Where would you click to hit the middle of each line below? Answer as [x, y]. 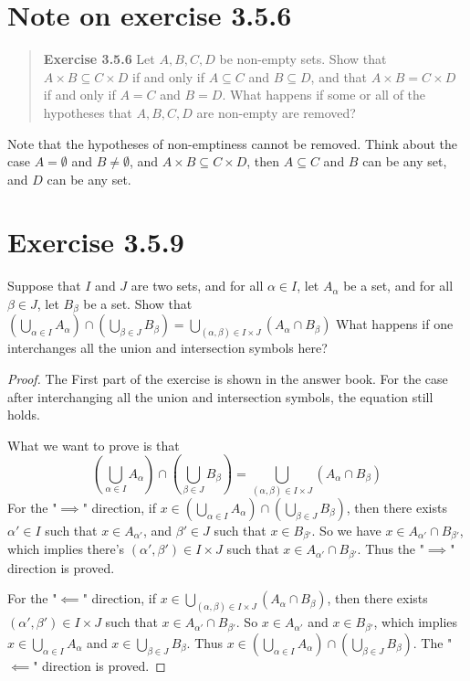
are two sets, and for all [197, 286]
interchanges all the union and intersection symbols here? [167, 348]
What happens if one [395, 324]
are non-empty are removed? [276, 112]
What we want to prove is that [94, 445]
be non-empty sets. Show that [303, 59]
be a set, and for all [398, 286]
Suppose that [44, 286]
